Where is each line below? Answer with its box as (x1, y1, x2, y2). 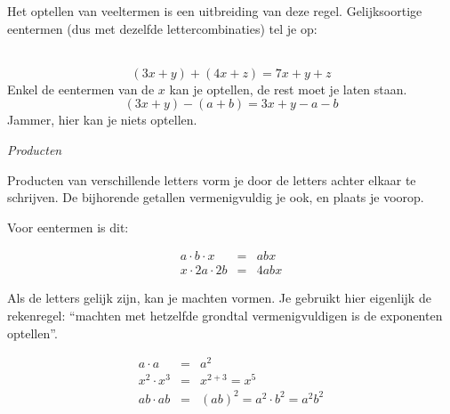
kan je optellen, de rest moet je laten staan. (169, 79, 407, 98)
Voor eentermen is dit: (7, 217, 129, 236)
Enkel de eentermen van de (7, 79, 155, 98)
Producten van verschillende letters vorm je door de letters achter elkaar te (7, 170, 416, 189)
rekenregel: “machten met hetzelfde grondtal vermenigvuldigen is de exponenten (7, 306, 443, 324)
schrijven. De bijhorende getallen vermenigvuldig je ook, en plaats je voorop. (7, 188, 424, 207)
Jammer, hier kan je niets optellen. (7, 110, 197, 129)
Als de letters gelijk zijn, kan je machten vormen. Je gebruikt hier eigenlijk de (7, 288, 431, 307)
